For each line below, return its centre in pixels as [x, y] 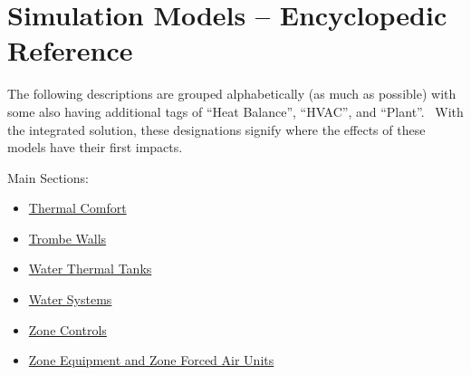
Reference [70, 50]
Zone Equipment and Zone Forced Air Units [151, 360]
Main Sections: [48, 177]
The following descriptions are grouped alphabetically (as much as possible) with [232, 94]
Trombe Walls [67, 238]
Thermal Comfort [77, 208]
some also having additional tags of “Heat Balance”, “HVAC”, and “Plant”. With [235, 111]
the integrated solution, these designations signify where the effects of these [216, 129]
